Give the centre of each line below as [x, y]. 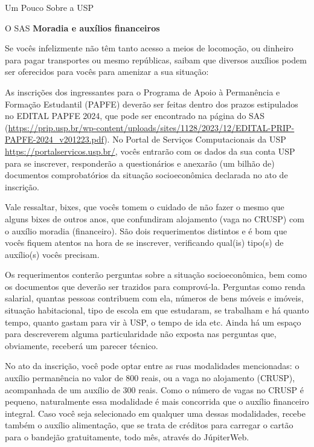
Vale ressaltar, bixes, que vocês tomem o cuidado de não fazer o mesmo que [145, 207]
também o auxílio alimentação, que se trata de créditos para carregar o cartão [149, 425]
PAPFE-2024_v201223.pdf [55, 139]
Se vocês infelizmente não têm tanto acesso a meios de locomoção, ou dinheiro [149, 48]
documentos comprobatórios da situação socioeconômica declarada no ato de [146, 175]
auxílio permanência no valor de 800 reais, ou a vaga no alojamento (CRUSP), [150, 378]
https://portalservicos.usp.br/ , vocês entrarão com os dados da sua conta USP [150, 151]
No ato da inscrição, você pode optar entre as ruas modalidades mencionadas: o [152, 366]
